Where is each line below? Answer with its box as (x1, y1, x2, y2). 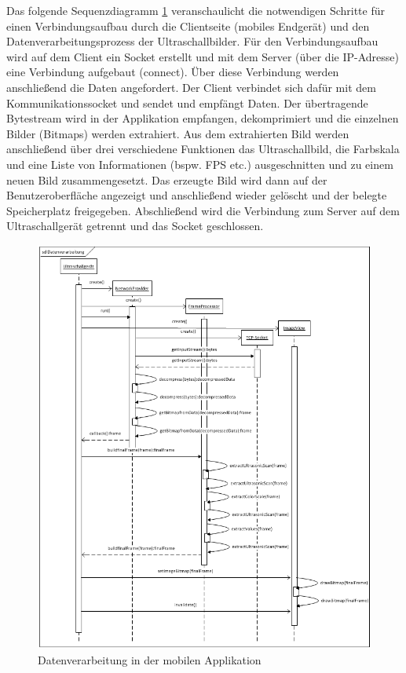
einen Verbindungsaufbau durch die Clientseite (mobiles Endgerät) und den (6, 17, 370, 34)
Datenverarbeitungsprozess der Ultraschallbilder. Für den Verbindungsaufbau (6, 33, 379, 49)
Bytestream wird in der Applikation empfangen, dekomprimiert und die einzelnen (6, 110, 399, 126)
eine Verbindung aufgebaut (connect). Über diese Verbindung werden (6, 64, 339, 80)
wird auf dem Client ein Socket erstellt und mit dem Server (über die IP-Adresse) (6, 48, 399, 64)
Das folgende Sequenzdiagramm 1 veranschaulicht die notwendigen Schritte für (6, 2, 385, 18)
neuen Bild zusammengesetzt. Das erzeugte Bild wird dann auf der (6, 171, 327, 188)
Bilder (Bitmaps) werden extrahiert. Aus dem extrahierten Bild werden (6, 125, 349, 141)
